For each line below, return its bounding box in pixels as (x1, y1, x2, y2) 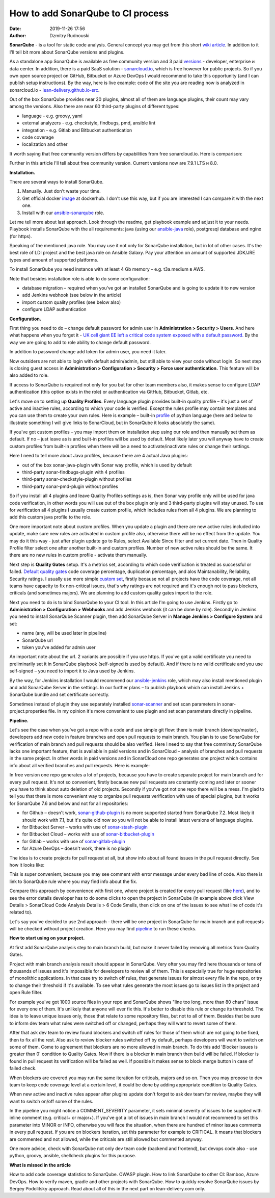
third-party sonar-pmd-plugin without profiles (22, 483, 118, 489)
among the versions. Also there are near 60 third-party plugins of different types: (9, 103, 180, 110)
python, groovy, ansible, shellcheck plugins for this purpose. (9, 1153, 136, 1159)
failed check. (9, 1065, 37, 1072)
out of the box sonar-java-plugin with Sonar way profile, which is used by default (22, 462, 192, 468)
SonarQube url (22, 637, 53, 643)
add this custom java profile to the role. (9, 514, 92, 520)
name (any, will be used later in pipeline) (22, 630, 107, 636)
